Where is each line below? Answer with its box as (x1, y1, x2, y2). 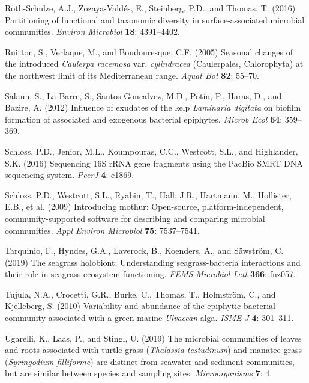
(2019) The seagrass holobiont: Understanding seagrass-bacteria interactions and (5, 256, 301, 268)
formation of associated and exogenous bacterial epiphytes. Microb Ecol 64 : (5, 112, 283, 125)
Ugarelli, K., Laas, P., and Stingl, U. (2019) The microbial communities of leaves (5, 331, 302, 344)
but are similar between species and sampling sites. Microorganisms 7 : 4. (5, 367, 272, 379)
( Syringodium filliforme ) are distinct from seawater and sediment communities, (5, 355, 295, 367)
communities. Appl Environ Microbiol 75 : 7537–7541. (5, 224, 200, 236)
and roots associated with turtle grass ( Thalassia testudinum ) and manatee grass (5, 343, 302, 356)
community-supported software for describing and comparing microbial (5, 212, 265, 224)
